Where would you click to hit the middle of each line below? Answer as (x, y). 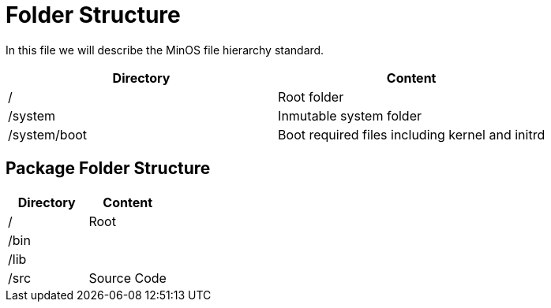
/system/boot (48, 134)
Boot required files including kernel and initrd (412, 134)
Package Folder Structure (108, 169)
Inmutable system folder (350, 115)
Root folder (311, 96)
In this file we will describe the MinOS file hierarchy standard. (165, 50)
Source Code (127, 278)
